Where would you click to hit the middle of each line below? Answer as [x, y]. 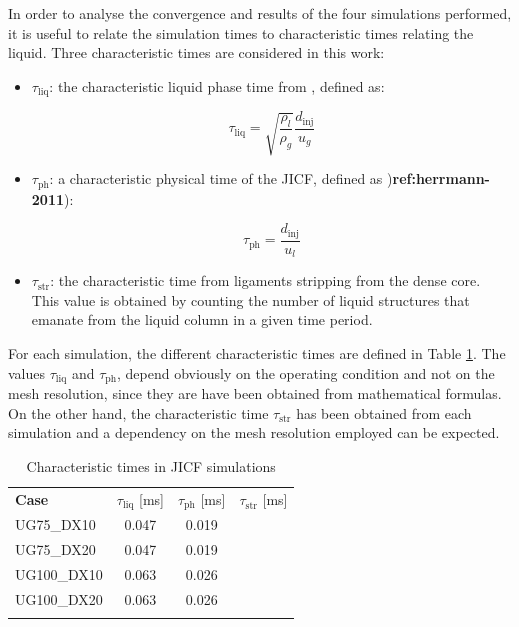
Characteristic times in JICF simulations [151, 465]
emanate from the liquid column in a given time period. [202, 319]
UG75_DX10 [55, 524]
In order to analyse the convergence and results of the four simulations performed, [260, 13]
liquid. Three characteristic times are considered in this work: [196, 52]
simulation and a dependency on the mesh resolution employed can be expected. [254, 432]
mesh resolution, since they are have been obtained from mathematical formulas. [255, 393]
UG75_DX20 [55, 549]
